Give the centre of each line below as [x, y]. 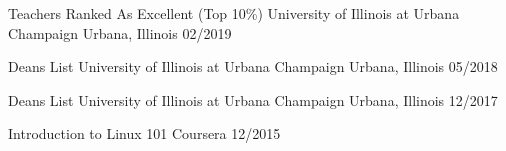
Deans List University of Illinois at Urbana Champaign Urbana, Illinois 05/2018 [253, 66]
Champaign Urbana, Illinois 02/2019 [120, 32]
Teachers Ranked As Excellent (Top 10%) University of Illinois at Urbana [234, 13]
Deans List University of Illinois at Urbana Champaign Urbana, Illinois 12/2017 [253, 99]
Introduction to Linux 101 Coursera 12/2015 [144, 133]
